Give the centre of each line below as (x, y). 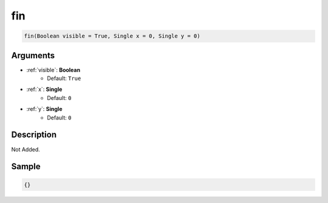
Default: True (64, 78)
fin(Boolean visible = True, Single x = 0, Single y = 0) (112, 36)
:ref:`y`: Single (44, 109)
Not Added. (26, 149)
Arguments (33, 55)
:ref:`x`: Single (44, 89)
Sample (26, 167)
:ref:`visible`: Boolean (53, 70)
